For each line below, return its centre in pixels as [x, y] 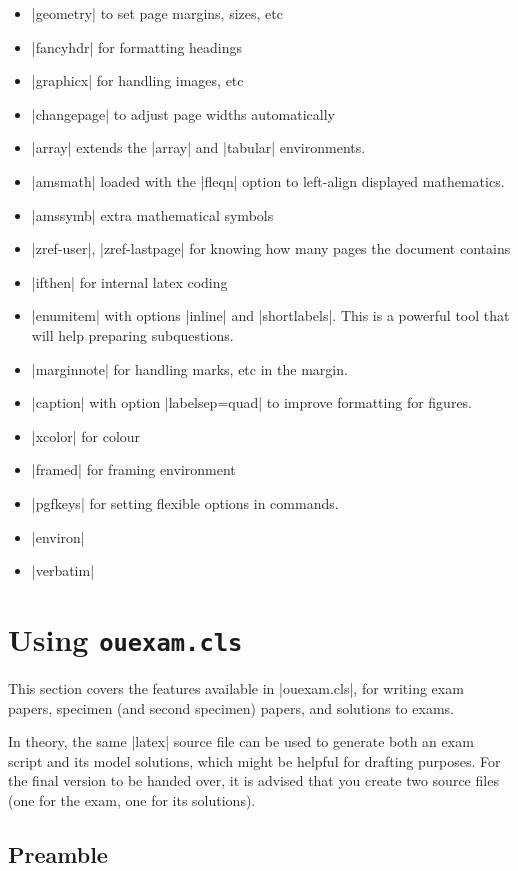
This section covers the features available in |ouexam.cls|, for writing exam [236, 687]
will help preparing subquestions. [132, 334]
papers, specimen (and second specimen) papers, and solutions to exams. [231, 707]
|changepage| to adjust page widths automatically [183, 113]
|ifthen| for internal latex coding [129, 281]
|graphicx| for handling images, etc [137, 80]
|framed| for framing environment [133, 469]
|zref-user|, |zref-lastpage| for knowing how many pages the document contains [271, 248]
